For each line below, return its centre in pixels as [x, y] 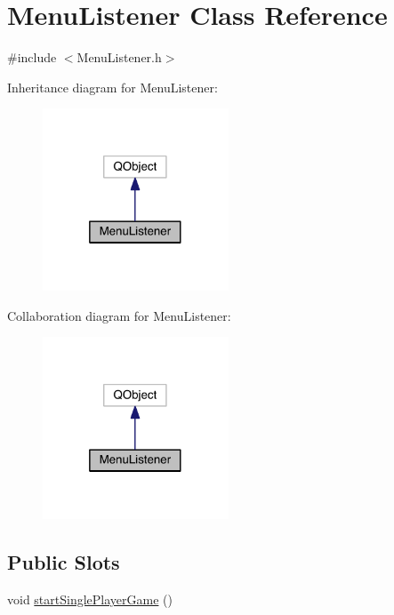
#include [32, 57]
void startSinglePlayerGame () [90, 599]
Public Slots [64, 562]
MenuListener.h [119, 57]
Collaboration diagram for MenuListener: [119, 315]
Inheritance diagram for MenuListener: [113, 87]
